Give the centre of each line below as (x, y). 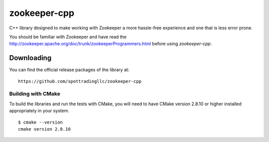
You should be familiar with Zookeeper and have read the (68, 37)
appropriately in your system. (39, 111)
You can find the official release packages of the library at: (69, 70)
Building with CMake (35, 94)
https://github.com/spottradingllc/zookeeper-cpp (80, 81)
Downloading (30, 58)
